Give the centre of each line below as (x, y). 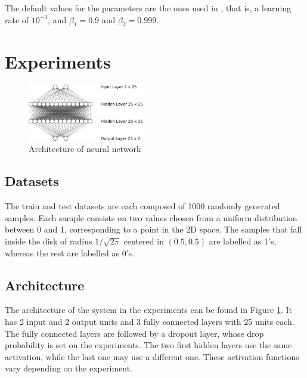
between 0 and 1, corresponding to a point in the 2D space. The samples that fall (153, 229)
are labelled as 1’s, (243, 241)
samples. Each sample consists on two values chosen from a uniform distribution (151, 217)
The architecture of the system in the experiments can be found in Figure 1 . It (149, 310)
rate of (17, 19)
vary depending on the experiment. (69, 368)
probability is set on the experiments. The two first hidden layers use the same (148, 345)
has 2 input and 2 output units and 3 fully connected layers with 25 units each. (150, 322)
